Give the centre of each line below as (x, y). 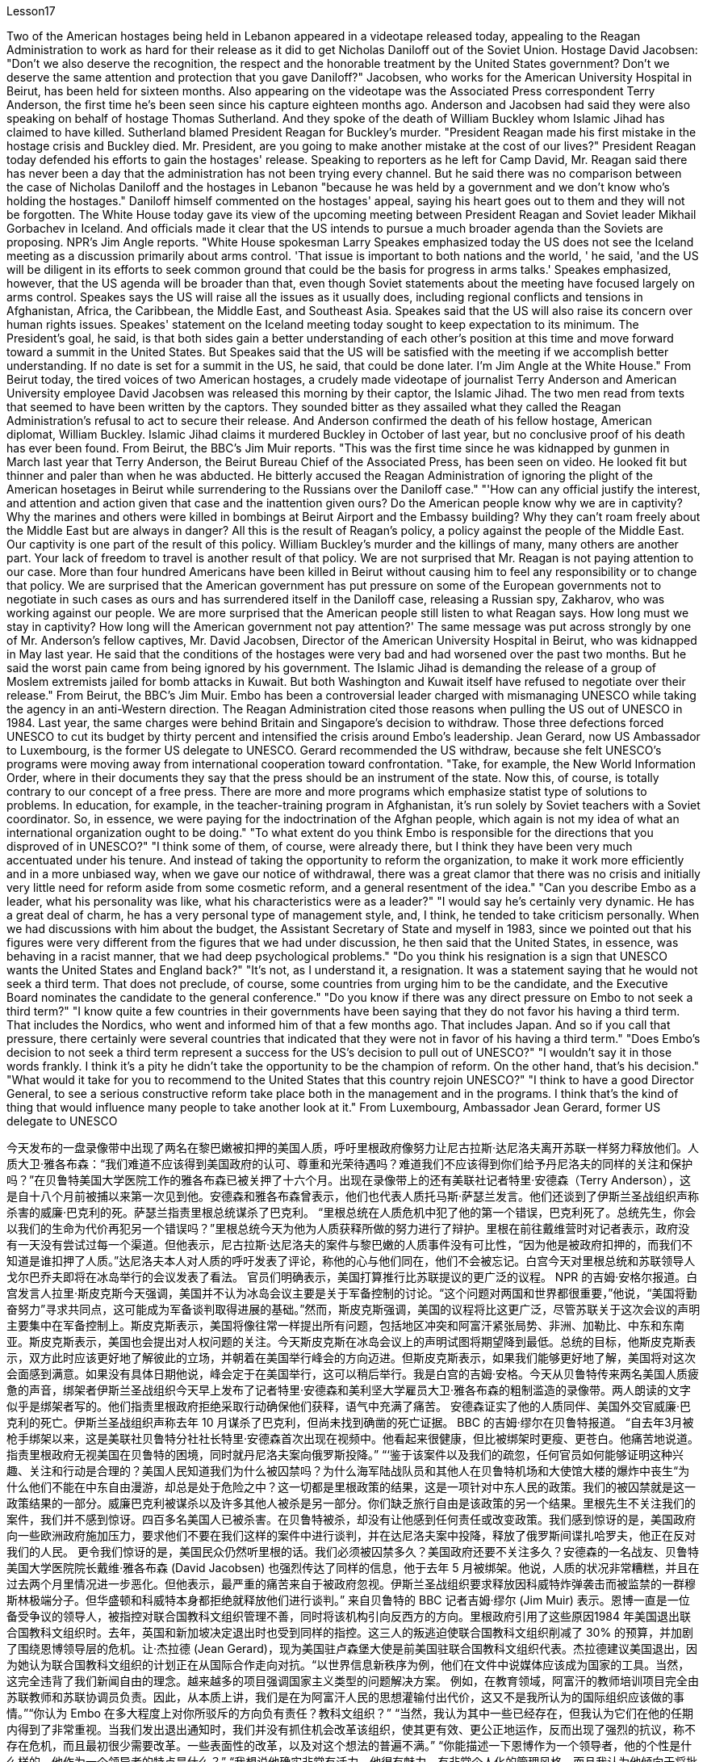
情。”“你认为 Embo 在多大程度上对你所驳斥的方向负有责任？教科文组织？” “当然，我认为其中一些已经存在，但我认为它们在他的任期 (350, 1713)
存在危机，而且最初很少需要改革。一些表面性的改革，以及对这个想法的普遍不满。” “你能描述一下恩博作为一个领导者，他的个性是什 (349, 1745)
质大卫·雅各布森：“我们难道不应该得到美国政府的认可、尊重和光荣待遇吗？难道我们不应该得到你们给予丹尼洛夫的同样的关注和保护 (350, 1164)
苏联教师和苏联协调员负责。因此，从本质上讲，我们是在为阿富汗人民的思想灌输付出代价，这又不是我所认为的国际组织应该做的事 (345, 1697)
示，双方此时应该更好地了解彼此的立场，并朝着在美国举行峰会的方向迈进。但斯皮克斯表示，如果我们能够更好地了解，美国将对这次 (351, 1358)
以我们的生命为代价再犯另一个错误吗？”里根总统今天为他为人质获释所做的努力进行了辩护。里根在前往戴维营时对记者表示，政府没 (348, 1228)
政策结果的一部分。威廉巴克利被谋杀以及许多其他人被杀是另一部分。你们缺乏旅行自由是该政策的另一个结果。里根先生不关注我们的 (351, 1503)
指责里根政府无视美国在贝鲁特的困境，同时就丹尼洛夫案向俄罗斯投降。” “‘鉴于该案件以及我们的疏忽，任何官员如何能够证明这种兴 (345, 1455)
